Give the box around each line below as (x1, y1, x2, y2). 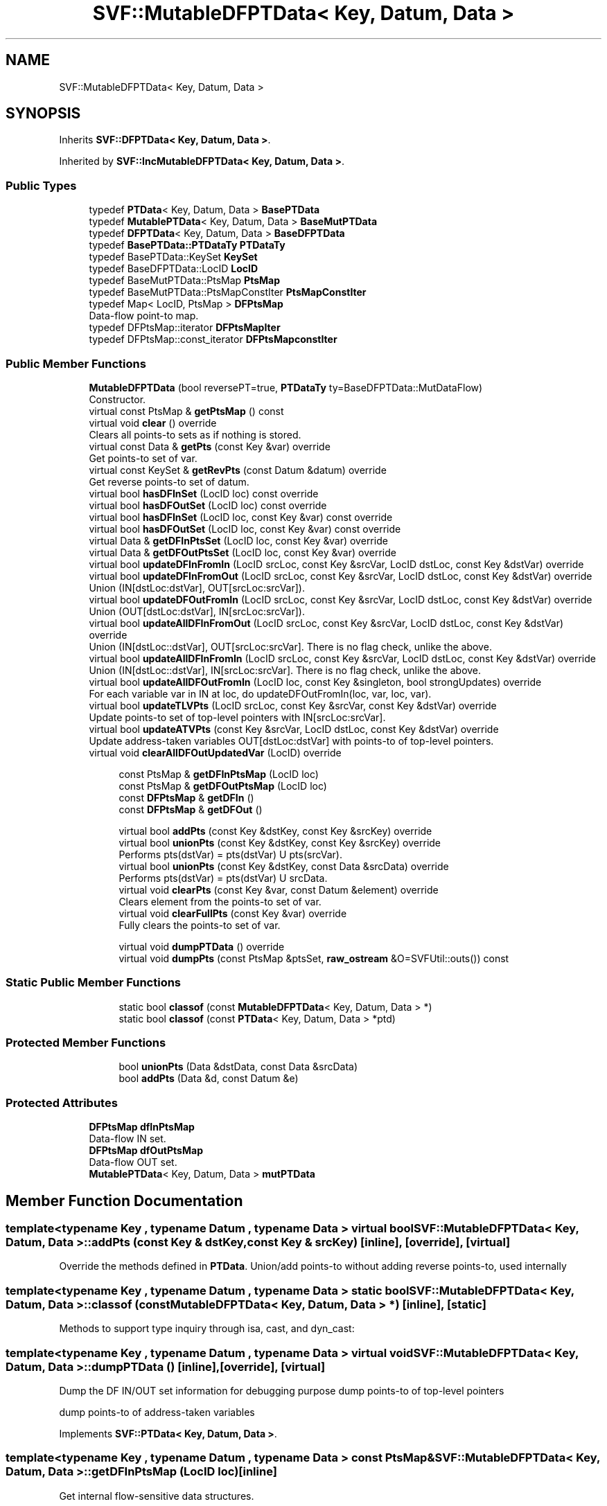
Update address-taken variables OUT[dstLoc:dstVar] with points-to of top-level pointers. (89, 734, 494, 747)
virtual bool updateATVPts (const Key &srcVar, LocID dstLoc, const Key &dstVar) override (89, 723, 499, 735)
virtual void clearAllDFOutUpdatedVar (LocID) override (89, 746, 342, 759)
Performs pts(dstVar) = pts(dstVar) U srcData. (118, 871, 328, 884)
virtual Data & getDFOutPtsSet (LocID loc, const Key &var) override (89, 546, 396, 558)
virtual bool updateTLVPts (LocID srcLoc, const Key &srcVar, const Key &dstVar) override (89, 699, 497, 711)
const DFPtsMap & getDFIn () (118, 791, 254, 804)
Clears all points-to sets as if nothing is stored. (89, 428, 301, 441)
